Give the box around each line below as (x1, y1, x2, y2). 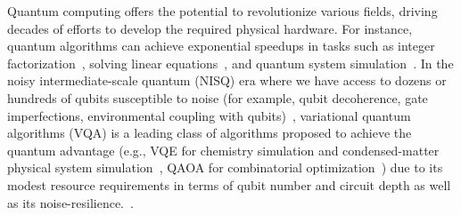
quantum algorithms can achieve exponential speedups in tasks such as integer (7, 36, 435, 55)
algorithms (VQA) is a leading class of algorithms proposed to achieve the (7, 123, 412, 142)
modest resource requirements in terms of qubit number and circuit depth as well (7, 175, 451, 194)
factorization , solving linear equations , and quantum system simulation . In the (7, 53, 454, 72)
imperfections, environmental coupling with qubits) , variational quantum (7, 106, 411, 124)
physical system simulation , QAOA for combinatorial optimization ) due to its (7, 158, 443, 177)
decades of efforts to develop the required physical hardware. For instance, (7, 19, 413, 37)
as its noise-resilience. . (7, 193, 134, 211)
